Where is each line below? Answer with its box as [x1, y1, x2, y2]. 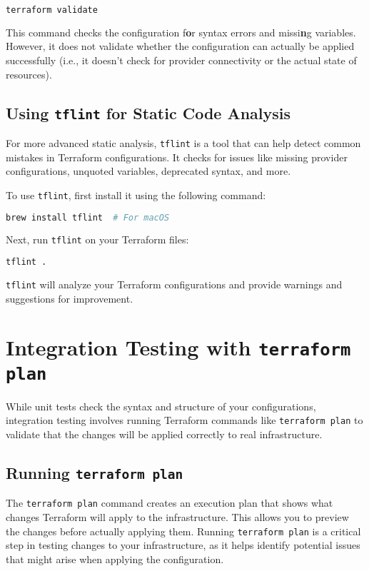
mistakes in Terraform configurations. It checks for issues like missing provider [6, 149, 348, 164]
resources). [6, 66, 52, 81]
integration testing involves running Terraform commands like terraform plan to [6, 413, 363, 428]
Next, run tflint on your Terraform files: [6, 232, 189, 247]
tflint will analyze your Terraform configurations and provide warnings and [6, 276, 343, 291]
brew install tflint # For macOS [6, 212, 170, 223]
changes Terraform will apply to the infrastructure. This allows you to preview [6, 510, 349, 525]
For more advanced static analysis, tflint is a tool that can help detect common [6, 136, 361, 151]
